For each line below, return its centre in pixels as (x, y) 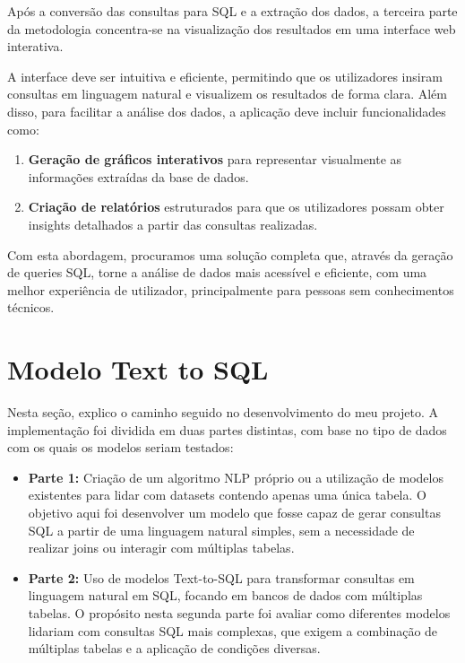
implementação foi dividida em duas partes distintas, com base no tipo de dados (227, 429)
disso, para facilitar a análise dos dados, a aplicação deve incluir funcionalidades (227, 111)
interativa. (35, 46)
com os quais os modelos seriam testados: (121, 447)
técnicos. (31, 307)
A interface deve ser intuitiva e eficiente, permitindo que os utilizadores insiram (225, 76)
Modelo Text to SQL (138, 369)
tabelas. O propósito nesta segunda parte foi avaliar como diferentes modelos (239, 612)
